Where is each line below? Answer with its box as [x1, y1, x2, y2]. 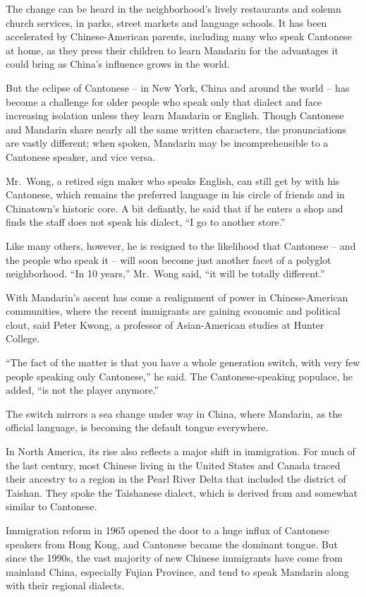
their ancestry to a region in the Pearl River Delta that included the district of [6, 471, 346, 486]
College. [6, 331, 40, 346]
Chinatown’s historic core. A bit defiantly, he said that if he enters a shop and [6, 200, 343, 215]
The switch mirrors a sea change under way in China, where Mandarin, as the [6, 406, 343, 421]
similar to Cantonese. [6, 499, 97, 514]
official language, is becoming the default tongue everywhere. [6, 420, 269, 435]
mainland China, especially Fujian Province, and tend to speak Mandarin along [6, 564, 349, 579]
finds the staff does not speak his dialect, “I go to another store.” [6, 215, 286, 229]
